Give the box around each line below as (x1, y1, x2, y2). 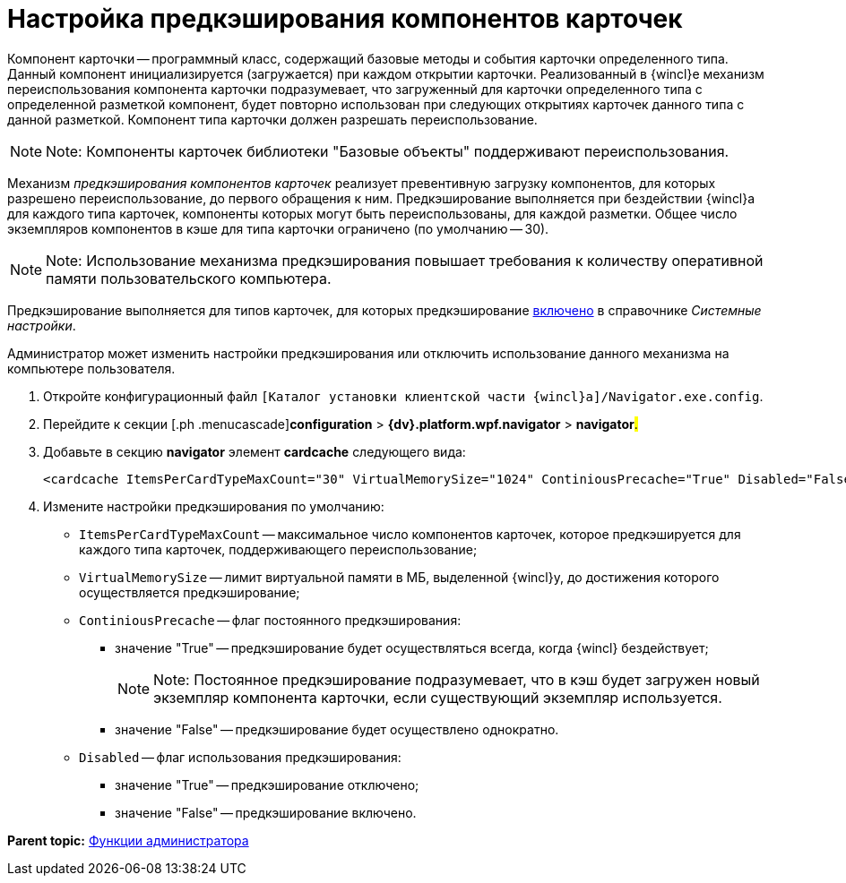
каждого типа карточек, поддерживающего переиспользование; (79, 541, 478, 557)
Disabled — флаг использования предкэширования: (79, 749, 401, 765)
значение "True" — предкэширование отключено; (115, 776, 419, 793)
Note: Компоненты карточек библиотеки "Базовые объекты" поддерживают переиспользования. (46, 141, 729, 160)
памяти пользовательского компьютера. (46, 269, 332, 287)
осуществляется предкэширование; (79, 584, 300, 600)
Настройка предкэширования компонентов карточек (7, 4, 683, 34)
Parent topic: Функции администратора (7, 832, 249, 848)
